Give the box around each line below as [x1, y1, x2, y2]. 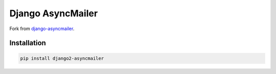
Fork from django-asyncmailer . [9, 26, 75, 32]
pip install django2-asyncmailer [20, 55, 104, 61]
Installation [9, 39, 46, 47]
